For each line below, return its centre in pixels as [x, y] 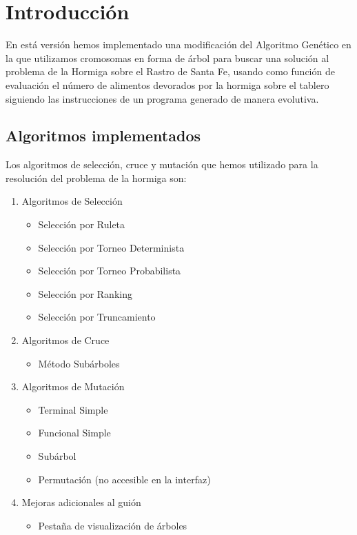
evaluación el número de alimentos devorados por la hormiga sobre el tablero [167, 84]
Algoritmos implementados [103, 135]
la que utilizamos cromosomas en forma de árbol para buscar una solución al [167, 58]
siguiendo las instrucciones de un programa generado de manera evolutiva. [162, 98]
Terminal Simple [73, 409]
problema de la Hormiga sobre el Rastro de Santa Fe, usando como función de [170, 71]
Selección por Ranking [85, 293]
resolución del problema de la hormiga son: [96, 178]
